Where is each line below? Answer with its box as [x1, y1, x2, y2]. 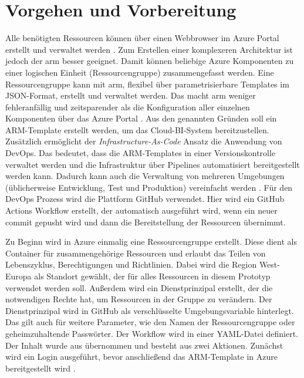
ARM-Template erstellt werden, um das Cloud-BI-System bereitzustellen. [5, 123, 269, 136]
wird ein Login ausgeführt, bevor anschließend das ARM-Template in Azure [5, 350, 278, 363]
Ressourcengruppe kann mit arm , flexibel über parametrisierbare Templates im [5, 77, 289, 90]
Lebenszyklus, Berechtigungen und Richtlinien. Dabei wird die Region [5, 258, 257, 271]
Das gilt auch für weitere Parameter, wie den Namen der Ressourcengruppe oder [5, 316, 295, 328]
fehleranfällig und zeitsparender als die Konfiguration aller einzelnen [5, 100, 250, 113]
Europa [5, 270, 32, 282]
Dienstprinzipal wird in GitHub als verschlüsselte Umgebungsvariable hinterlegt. [5, 304, 294, 316]
